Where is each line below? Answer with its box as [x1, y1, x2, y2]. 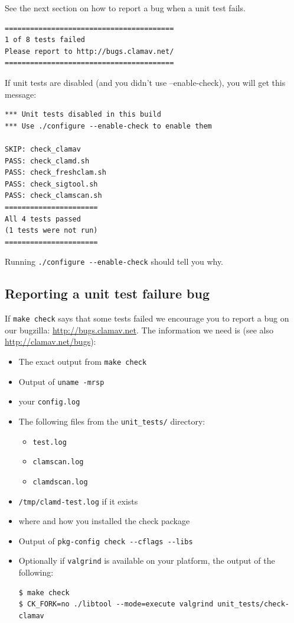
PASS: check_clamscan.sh [5, 191, 102, 200]
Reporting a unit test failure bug [5, 284, 210, 303]
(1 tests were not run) [5, 226, 98, 235]
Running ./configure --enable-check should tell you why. [5, 255, 224, 268]
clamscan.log [32, 458, 84, 467]
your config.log [18, 395, 80, 407]
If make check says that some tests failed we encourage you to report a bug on [5, 312, 289, 325]
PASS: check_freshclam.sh [5, 168, 106, 177]
